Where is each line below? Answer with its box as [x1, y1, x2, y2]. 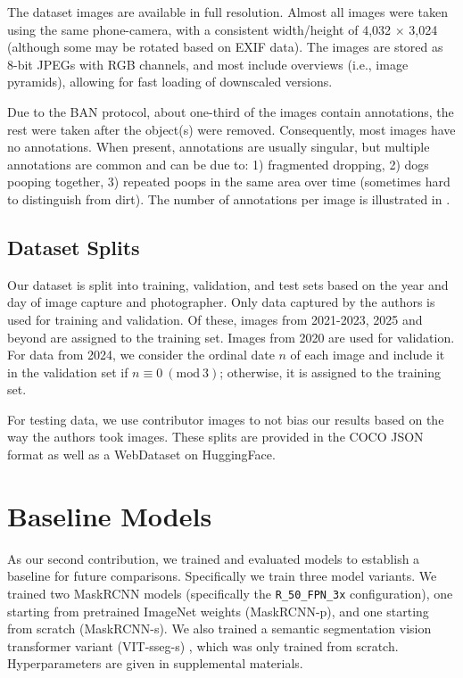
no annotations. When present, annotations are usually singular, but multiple [7, 137, 430, 156]
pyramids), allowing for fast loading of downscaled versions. [7, 72, 333, 91]
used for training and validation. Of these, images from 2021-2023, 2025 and [7, 310, 423, 328]
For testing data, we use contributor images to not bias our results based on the [7, 409, 444, 428]
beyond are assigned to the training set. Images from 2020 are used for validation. [7, 327, 455, 346]
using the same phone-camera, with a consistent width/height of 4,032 [7, 20, 392, 38]
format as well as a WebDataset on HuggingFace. [7, 445, 276, 464]
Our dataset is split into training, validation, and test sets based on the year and [7, 275, 449, 294]
